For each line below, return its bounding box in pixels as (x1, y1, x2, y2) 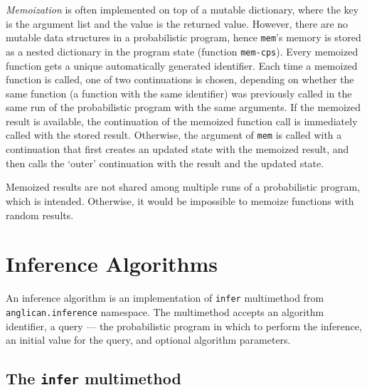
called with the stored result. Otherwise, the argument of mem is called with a (6, 127, 342, 142)
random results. (6, 207, 74, 222)
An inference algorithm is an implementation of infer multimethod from (6, 290, 324, 305)
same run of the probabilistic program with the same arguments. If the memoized (6, 100, 361, 115)
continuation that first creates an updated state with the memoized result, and (6, 142, 349, 157)
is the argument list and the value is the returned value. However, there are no (6, 16, 349, 31)
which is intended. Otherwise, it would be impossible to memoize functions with (6, 193, 354, 208)
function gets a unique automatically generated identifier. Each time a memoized (6, 58, 358, 73)
